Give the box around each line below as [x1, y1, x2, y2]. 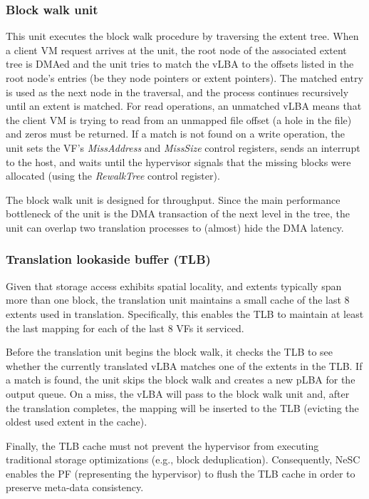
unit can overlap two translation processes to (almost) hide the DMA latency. [6, 220, 344, 235]
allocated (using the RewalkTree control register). [6, 168, 220, 183]
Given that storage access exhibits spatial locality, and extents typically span [6, 278, 342, 293]
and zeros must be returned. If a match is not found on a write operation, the [6, 126, 345, 141]
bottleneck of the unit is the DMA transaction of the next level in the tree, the [6, 206, 350, 221]
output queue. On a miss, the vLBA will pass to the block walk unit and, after [6, 386, 350, 401]
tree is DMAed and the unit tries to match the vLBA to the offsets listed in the [6, 56, 354, 71]
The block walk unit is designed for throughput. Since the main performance [6, 192, 341, 207]
